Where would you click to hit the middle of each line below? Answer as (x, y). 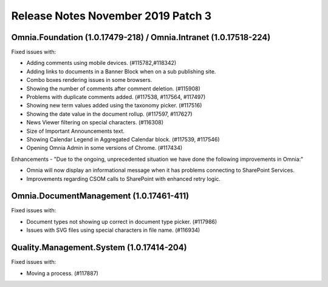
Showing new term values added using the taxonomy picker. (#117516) (114, 106)
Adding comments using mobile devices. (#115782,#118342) (101, 63)
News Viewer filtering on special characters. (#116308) (95, 123)
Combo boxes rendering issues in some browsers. (89, 80)
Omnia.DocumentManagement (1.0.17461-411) (100, 196)
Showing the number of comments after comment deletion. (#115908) (113, 89)
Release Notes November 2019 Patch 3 (111, 16)
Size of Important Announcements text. (75, 131)
